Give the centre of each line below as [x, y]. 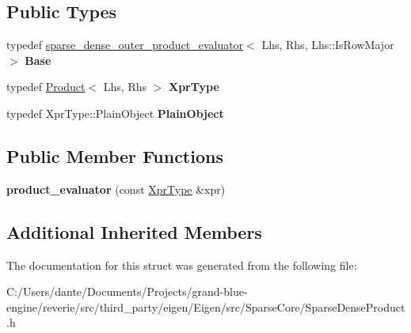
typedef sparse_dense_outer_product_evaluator [125, 45]
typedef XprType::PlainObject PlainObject [115, 113]
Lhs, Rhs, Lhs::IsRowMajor [328, 45]
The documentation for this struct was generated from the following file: [182, 265]
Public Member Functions [115, 155]
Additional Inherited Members [134, 231]
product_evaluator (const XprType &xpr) [116, 189]
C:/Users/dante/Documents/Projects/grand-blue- [127, 291]
